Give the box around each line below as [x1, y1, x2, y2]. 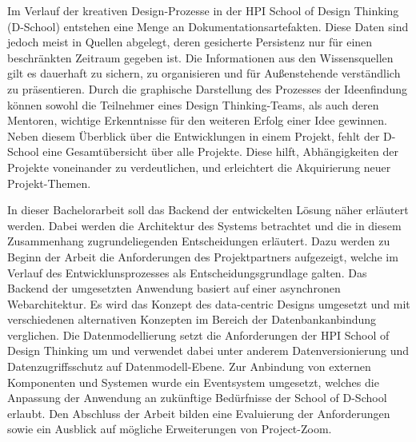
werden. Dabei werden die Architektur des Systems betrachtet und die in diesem [7, 217, 402, 233]
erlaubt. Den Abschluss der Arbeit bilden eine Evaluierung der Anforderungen [7, 404, 390, 421]
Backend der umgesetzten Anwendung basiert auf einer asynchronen [7, 280, 341, 297]
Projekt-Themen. [7, 174, 91, 191]
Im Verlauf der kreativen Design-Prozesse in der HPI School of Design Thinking [7, 2, 399, 18]
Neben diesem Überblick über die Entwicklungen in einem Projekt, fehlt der [7, 127, 380, 144]
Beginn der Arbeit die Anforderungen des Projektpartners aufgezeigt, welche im [7, 248, 398, 265]
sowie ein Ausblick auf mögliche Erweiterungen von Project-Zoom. [7, 420, 332, 437]
